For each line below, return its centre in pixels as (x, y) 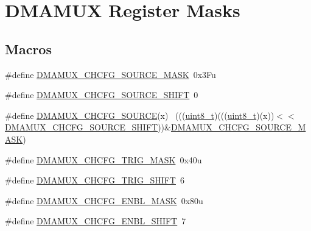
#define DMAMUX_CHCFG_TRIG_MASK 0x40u (103, 159)
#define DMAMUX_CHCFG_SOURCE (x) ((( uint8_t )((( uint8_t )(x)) (140, 115)
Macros (28, 48)
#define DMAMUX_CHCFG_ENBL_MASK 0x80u (104, 200)
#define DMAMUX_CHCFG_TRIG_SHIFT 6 (95, 180)
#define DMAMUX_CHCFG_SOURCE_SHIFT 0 (102, 95)
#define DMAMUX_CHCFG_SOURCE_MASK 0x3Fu (110, 74)
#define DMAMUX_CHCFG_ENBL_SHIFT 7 (96, 221)
